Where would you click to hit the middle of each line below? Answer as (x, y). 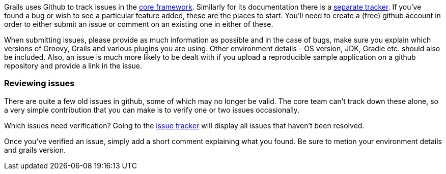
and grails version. (35, 150)
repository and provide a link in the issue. (73, 66)
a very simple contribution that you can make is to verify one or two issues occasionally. (152, 110)
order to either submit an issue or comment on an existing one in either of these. (139, 24)
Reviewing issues (39, 83)
